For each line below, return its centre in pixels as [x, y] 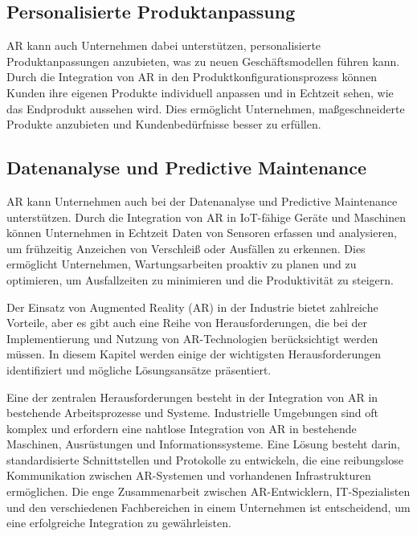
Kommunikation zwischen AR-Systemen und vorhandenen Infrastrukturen [189, 475]
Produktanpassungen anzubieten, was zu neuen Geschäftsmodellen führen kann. [203, 61]
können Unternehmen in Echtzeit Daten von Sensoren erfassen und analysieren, [202, 233]
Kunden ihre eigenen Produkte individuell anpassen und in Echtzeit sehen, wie [200, 92]
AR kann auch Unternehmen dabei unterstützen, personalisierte [164, 45]
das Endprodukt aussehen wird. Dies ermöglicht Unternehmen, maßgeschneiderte [206, 108]
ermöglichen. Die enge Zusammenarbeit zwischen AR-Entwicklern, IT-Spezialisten [208, 491]
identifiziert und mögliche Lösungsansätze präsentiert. [139, 369]
